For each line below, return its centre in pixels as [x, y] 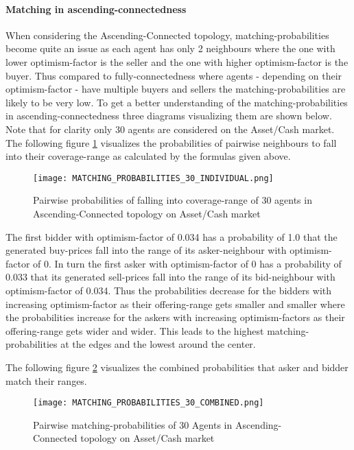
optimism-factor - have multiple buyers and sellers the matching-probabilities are [176, 89]
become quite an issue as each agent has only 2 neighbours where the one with [170, 48]
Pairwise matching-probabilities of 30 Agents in [133, 424]
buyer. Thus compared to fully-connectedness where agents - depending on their [174, 75]
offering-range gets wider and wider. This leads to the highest [135, 330]
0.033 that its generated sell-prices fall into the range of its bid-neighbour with [170, 277]
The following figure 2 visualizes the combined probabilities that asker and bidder [177, 367]
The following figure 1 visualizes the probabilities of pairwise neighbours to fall [171, 142]
